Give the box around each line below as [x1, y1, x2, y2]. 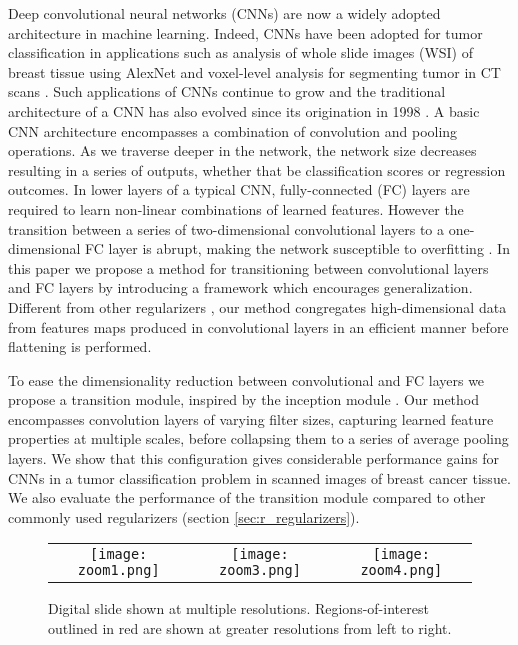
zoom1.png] [77, 562, 160, 579]
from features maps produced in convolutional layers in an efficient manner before [8, 316, 509, 337]
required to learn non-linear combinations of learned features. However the [8, 198, 464, 219]
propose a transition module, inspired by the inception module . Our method [8, 389, 480, 410]
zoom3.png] [219, 562, 301, 579]
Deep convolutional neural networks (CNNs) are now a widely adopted [8, 3, 441, 23]
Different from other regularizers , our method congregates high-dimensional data [8, 296, 507, 317]
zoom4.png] [360, 562, 443, 579]
